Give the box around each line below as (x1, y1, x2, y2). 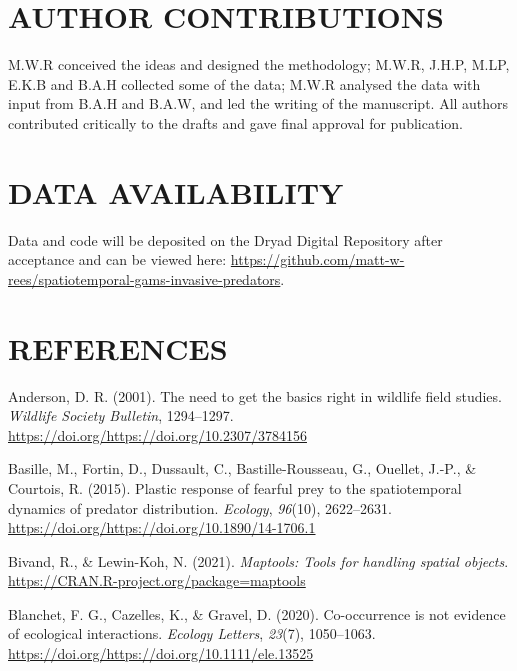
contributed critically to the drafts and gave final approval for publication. (8, 112, 463, 133)
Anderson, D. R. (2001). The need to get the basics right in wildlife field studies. (8, 385, 502, 406)
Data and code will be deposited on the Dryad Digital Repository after (8, 229, 443, 250)
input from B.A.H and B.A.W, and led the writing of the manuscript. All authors (8, 93, 509, 114)
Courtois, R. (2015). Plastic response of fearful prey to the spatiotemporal (8, 477, 462, 498)
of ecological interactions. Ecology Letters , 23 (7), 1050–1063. (8, 623, 376, 644)
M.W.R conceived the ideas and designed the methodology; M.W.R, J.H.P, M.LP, (8, 54, 510, 75)
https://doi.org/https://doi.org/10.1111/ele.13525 (8, 643, 314, 664)
